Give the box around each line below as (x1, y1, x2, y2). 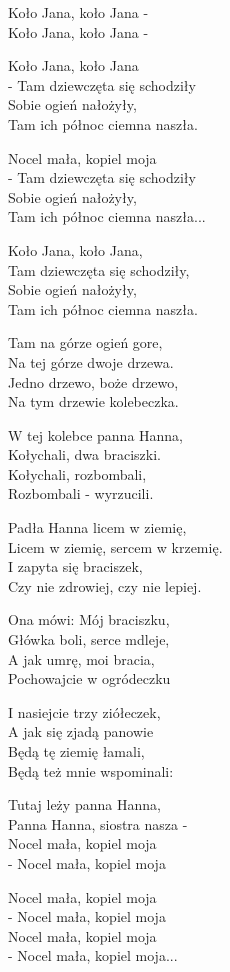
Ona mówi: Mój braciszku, (8, 609, 170, 630)
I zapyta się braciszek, (8, 556, 143, 577)
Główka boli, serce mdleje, (8, 629, 170, 650)
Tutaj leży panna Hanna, (8, 794, 161, 815)
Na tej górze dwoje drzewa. (8, 351, 174, 372)
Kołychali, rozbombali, (8, 463, 147, 484)
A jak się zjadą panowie (8, 721, 154, 742)
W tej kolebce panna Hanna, (8, 424, 184, 445)
